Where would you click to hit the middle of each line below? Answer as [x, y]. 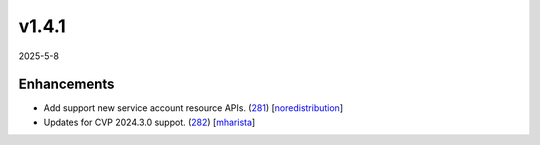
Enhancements [66, 84]
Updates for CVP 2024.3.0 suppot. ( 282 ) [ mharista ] [149, 122]
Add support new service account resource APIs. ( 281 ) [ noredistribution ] [193, 108]
